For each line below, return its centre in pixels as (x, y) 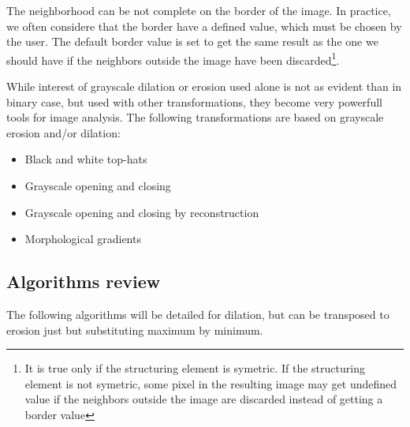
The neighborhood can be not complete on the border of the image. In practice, (199, 10)
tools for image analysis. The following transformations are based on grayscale (195, 117)
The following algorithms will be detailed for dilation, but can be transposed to (198, 314)
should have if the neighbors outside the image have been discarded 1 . (173, 58)
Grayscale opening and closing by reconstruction (142, 212)
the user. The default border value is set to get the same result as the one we (192, 41)
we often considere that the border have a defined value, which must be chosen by (204, 26)
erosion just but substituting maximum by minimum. (135, 330)
